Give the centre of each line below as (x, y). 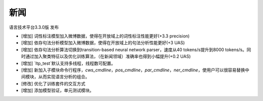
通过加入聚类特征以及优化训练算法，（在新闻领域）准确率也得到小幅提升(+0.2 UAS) (108, 56)
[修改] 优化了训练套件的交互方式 (53, 84)
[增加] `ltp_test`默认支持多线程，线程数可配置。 (68, 63)
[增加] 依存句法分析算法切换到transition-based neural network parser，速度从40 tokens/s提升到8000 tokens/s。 (134, 50)
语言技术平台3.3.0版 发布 (34, 27)
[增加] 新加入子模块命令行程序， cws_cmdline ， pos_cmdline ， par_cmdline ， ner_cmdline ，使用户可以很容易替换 (133, 70)
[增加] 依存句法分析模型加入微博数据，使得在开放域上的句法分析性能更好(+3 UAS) (103, 43)
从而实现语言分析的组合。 (64, 77)
